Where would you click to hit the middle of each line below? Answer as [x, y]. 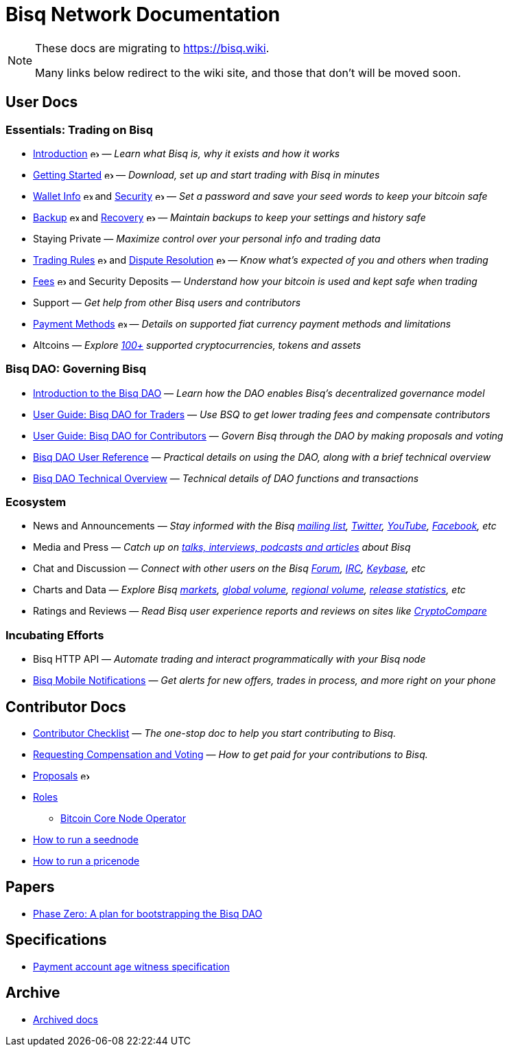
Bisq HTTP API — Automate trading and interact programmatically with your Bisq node [229, 659]
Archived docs [66, 1019]
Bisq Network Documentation [143, 14]
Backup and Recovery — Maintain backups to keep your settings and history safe [229, 217]
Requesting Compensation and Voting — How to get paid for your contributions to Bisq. [230, 755]
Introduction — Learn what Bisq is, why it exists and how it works [187, 153]
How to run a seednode [86, 840]
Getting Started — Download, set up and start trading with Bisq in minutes [206, 174]
